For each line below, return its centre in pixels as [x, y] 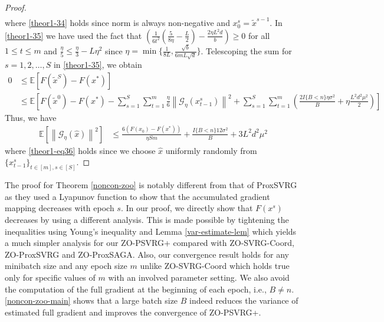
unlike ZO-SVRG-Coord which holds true [215, 266]
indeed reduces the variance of [244, 300]
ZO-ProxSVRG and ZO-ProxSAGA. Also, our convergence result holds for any [147, 254]
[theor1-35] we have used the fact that [73, 35]
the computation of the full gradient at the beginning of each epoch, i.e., [136, 289]
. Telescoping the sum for [246, 50]
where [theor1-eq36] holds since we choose [80, 150]
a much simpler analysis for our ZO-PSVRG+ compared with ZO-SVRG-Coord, [150, 243]
